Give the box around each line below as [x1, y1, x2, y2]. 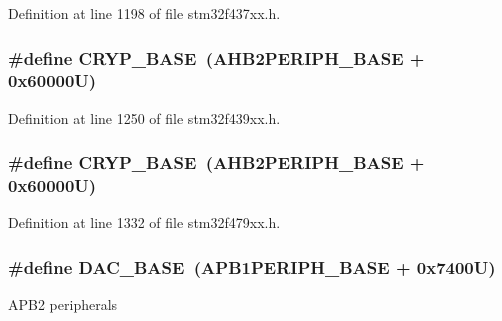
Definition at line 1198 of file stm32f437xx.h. [8, 3, 281, 23]
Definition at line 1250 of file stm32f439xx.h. [8, 107, 281, 128]
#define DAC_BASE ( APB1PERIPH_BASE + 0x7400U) [8, 254, 496, 279]
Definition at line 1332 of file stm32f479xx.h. [8, 212, 281, 233]
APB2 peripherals [8, 294, 118, 315]
